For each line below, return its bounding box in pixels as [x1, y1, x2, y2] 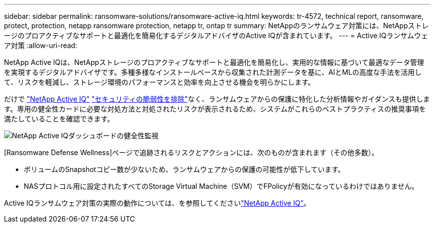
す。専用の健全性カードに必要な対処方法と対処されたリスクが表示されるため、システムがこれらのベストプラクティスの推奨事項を [4, 105, 426, 113]
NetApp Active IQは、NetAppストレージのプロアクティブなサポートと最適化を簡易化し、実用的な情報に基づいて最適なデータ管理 [4, 58, 424, 66]
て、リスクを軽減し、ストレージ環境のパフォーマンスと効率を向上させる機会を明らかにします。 [4, 78, 315, 86]
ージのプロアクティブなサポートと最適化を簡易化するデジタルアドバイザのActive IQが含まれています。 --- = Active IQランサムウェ [4, 31, 428, 40]
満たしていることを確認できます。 [4, 114, 114, 123]
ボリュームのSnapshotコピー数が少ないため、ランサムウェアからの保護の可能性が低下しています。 [24, 165, 345, 173]
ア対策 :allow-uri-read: [4, 41, 77, 50]
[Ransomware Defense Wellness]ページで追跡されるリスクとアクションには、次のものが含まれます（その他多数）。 [4, 148, 379, 157]
